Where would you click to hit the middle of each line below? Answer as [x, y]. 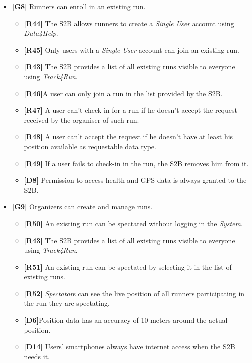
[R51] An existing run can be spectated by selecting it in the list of [128, 266]
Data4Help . [41, 33]
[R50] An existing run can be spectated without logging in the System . [133, 223]
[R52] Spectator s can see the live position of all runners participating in [134, 293]
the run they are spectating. [67, 303]
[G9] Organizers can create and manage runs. [82, 206]
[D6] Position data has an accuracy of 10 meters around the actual [126, 320]
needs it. [37, 356]
